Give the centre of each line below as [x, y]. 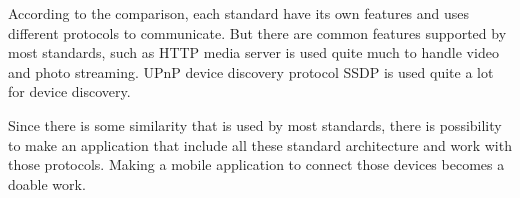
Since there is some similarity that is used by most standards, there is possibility [255, 124]
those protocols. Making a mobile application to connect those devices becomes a [256, 164]
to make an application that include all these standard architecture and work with [260, 144]
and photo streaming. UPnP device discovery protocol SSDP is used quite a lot [251, 71]
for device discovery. [69, 91]
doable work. [47, 183]
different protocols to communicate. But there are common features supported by [257, 32]
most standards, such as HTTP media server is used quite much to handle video [253, 52]
